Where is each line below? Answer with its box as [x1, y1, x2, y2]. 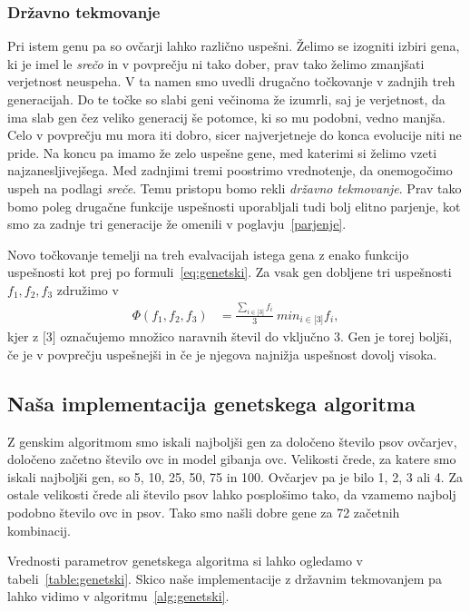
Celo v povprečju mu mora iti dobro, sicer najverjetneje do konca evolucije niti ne [7, 125, 462, 144]
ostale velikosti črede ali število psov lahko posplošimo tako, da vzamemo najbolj [7, 485, 456, 504]
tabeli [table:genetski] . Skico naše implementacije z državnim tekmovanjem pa [7, 568, 442, 587]
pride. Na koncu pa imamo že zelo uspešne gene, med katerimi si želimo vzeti [7, 143, 437, 162]
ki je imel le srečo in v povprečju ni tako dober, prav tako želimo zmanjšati [7, 54, 425, 73]
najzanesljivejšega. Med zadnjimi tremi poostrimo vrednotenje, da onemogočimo [7, 161, 453, 180]
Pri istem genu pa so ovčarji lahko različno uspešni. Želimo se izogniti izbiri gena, [7, 36, 460, 55]
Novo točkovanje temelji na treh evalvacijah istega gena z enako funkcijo [7, 244, 409, 263]
